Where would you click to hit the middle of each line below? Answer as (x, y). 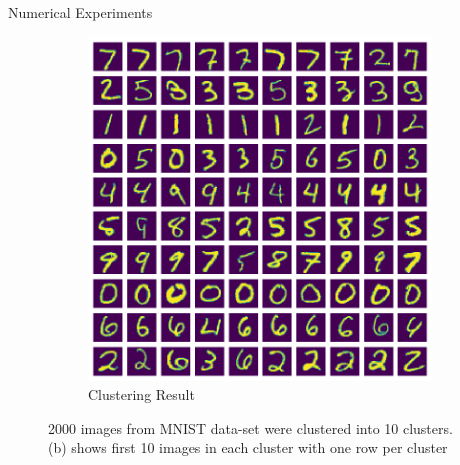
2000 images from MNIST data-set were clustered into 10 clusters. (250, 427)
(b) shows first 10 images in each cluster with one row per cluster (248, 447)
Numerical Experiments (80, 12)
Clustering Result (141, 394)
